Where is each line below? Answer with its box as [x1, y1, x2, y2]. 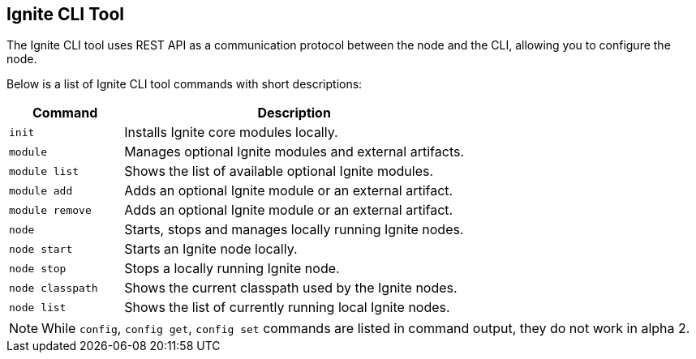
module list [9, 165, 79, 177]
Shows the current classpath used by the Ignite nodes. [124, 280, 458, 297]
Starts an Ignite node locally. [124, 241, 298, 258]
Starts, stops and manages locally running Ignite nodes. [124, 221, 464, 238]
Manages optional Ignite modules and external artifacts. [124, 143, 465, 160]
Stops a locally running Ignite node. [124, 260, 340, 277]
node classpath [9, 281, 98, 294]
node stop [9, 262, 67, 275]
